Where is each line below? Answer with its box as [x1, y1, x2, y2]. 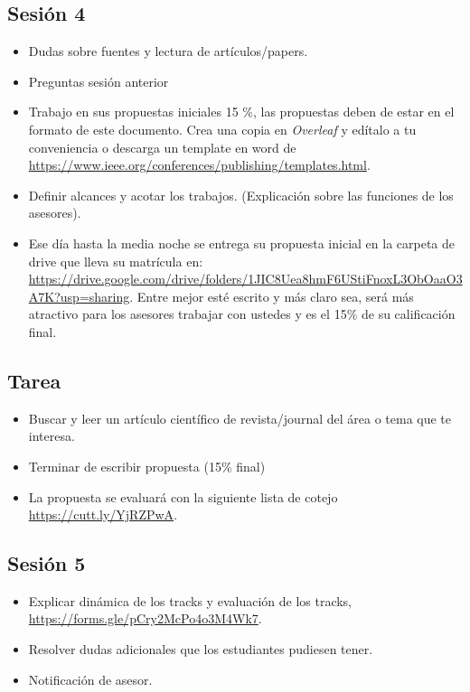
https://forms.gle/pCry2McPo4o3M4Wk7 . [28, 609, 262, 628]
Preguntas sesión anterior [28, 71, 169, 90]
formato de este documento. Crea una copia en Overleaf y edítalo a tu [28, 119, 417, 138]
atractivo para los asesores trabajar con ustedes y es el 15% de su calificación [28, 304, 456, 323]
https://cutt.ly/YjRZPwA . [28, 505, 178, 524]
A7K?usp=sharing [28, 286, 130, 305]
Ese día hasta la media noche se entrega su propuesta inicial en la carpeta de [28, 233, 456, 252]
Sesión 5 [7, 549, 86, 577]
